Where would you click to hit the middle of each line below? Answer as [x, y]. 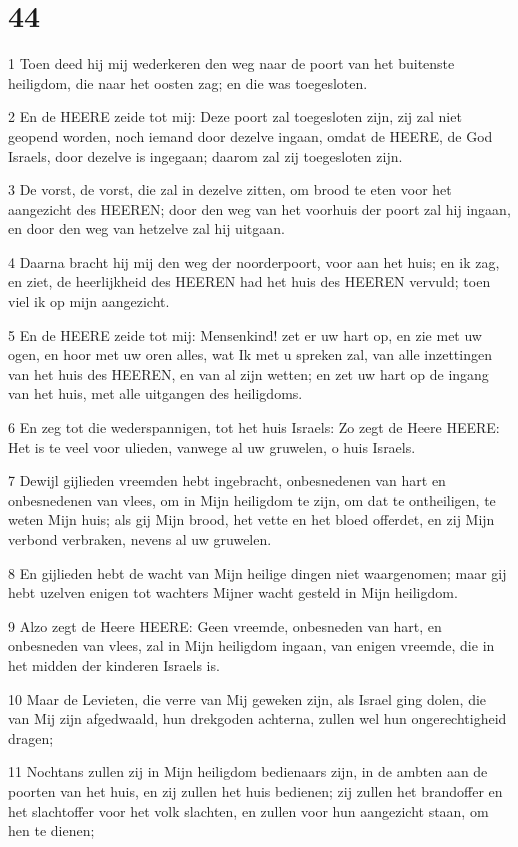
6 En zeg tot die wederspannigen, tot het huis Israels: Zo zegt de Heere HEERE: [254, 427]
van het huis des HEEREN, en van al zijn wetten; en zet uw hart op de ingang [248, 373]
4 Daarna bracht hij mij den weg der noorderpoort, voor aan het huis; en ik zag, [254, 261]
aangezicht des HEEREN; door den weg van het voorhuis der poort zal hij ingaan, [259, 208]
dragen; [31, 737]
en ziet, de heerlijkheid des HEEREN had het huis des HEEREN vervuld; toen [249, 281]
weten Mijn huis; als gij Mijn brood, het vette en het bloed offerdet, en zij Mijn [251, 519]
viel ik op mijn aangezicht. [89, 301]
